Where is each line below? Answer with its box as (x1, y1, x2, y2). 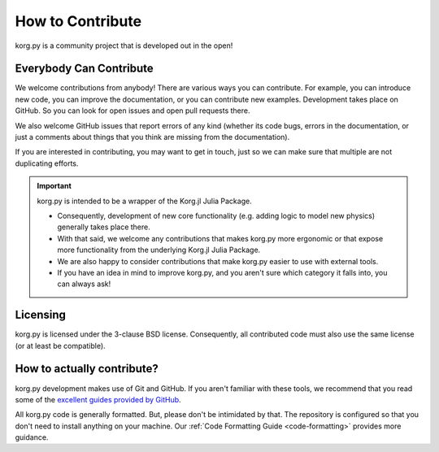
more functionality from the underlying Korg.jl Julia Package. (57, 245, 261, 255)
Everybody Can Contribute (15, 62, 154, 76)
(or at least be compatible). (15, 341, 106, 350)
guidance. (15, 432, 49, 442)
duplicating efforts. (15, 159, 79, 168)
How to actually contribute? (15, 362, 159, 376)
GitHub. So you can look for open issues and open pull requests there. (15, 106, 250, 115)
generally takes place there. (57, 222, 150, 232)
